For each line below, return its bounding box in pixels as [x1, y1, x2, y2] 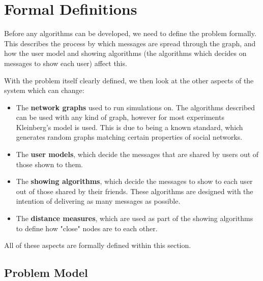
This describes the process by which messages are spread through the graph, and [4, 38, 256, 48]
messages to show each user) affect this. [4, 57, 127, 68]
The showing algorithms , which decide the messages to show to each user [16, 176, 253, 186]
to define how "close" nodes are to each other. [16, 223, 158, 233]
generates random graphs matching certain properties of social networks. [16, 132, 243, 142]
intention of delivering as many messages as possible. [16, 196, 181, 206]
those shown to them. [16, 159, 83, 169]
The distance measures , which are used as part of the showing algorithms [16, 213, 253, 224]
